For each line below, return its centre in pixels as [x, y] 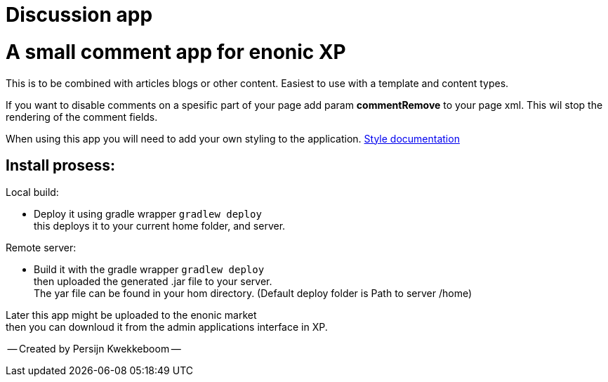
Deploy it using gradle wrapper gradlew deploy [148, 214]
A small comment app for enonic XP [176, 52]
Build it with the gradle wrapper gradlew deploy [149, 270]
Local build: [32, 192]
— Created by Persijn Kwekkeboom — [94, 349]
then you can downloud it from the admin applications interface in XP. [167, 327]
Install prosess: [61, 165]
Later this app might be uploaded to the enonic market [131, 315]
